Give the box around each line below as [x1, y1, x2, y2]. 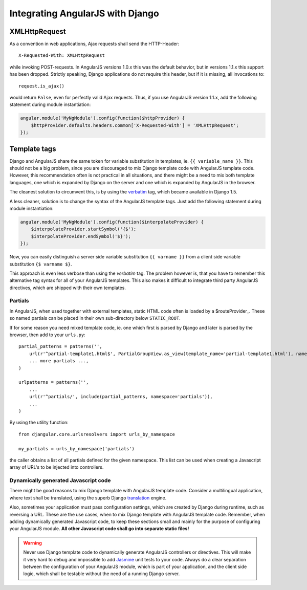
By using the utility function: [9, 420, 69, 426]
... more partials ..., [29, 358, 89, 364]
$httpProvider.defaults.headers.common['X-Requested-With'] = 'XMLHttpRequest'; [31, 122, 239, 128]
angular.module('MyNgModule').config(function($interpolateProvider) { [20, 219, 204, 225]
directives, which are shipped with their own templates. [9, 285, 126, 291]
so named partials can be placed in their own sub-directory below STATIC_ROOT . [9, 315, 181, 321]
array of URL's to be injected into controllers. [9, 464, 104, 470]
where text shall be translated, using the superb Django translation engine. [9, 494, 167, 501]
